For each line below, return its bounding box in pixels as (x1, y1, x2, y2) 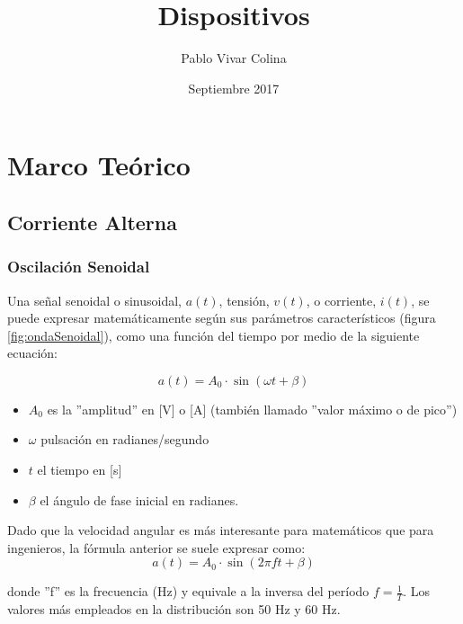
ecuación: (7, 343, 58, 362)
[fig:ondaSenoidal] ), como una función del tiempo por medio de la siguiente (7, 325, 420, 344)
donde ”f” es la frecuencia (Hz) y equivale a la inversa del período (7, 582, 370, 601)
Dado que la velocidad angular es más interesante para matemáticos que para (7, 521, 434, 539)
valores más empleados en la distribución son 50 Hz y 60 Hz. (7, 600, 341, 619)
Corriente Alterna (7, 208, 177, 236)
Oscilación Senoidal (7, 255, 150, 278)
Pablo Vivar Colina (181, 49, 287, 67)
